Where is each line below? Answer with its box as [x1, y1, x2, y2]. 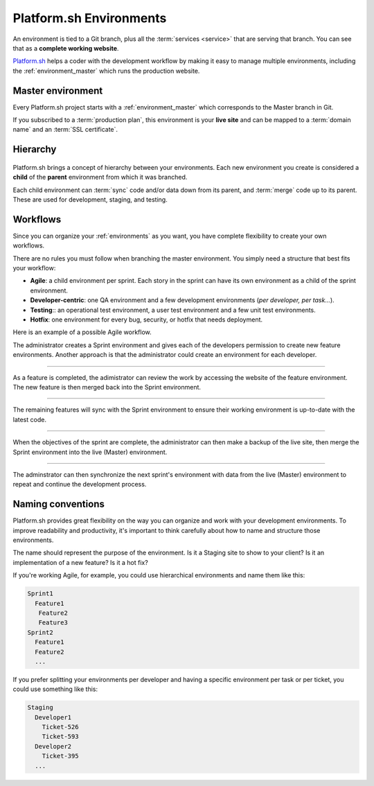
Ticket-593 [42, 733, 79, 741]
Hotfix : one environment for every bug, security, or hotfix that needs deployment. [30, 315, 263, 324]
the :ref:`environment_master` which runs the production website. [12, 67, 200, 75]
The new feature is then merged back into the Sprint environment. [12, 383, 201, 391]
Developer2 [35, 742, 72, 750]
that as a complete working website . [12, 44, 119, 52]
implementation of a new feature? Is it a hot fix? [12, 558, 148, 566]
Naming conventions [12, 498, 105, 510]
